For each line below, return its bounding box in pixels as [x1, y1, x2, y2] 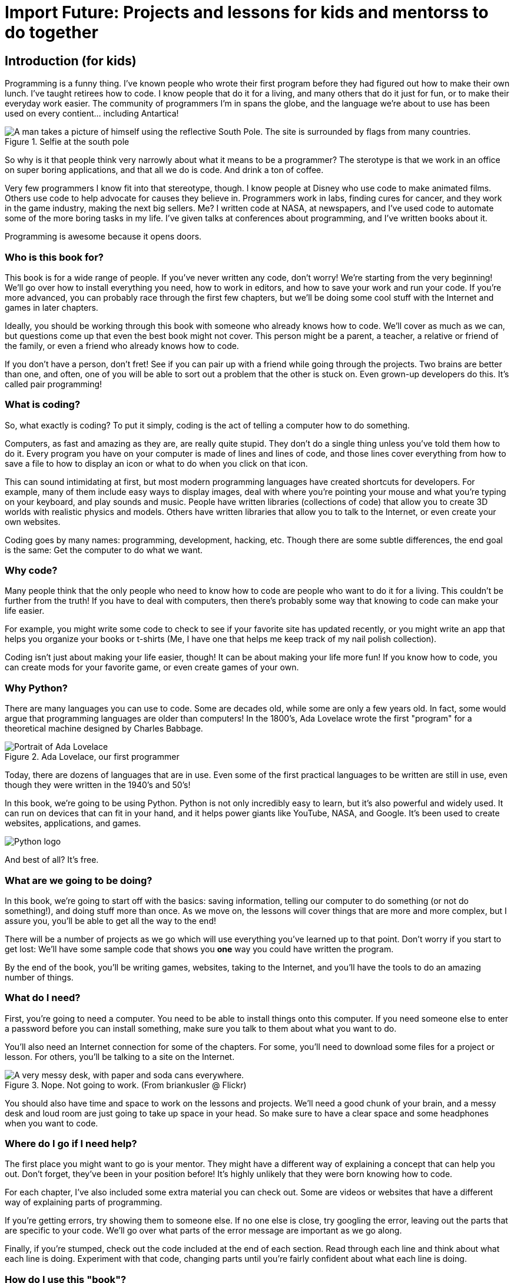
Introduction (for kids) [5, 53, 137, 68]
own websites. [5, 516, 61, 527]
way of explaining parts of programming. [5, 1197, 163, 1208]
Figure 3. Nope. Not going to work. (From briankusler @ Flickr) [5, 1079, 247, 1090]
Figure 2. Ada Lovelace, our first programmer [5, 752, 180, 762]
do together [5, 22, 98, 42]
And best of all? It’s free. [5, 855, 99, 865]
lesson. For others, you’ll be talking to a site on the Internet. [5, 1051, 235, 1062]
